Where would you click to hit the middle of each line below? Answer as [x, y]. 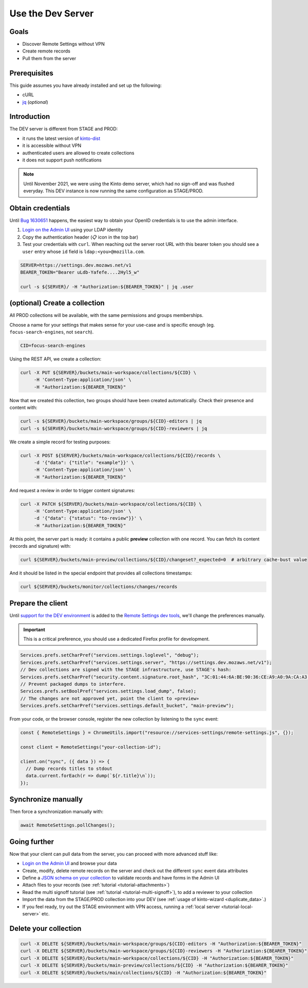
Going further [32, 842]
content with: [23, 408]
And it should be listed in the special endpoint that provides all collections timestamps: [101, 573]
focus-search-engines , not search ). [52, 332]
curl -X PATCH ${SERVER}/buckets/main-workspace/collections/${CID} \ [111, 504]
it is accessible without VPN [52, 146]
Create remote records [46, 51]
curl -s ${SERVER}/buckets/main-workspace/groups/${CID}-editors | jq [111, 421]
